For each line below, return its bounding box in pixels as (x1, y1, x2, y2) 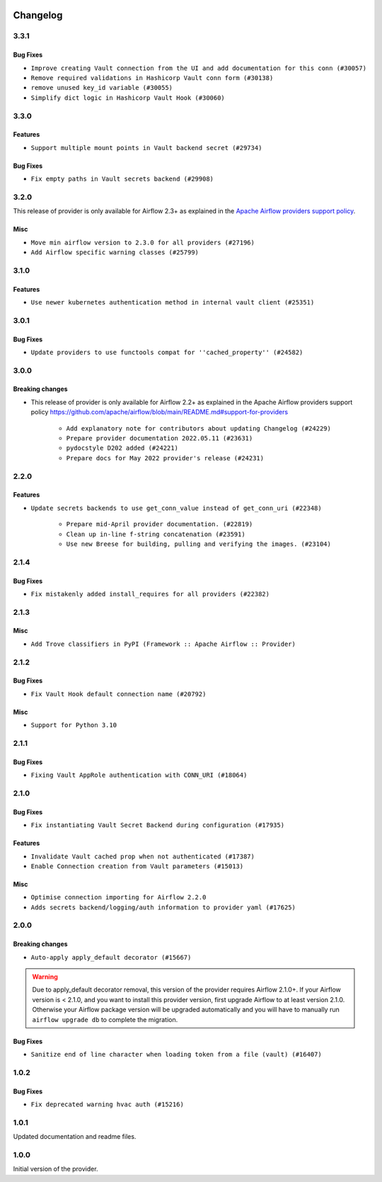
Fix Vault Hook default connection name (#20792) (30, 690, 207, 698)
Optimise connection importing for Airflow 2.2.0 (30, 893, 207, 902)
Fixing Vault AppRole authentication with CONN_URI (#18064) (30, 771, 248, 779)
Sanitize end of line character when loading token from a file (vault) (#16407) (30, 1050, 322, 1058)
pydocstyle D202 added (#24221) (66, 444, 178, 453)
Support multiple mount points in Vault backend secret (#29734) (30, 144, 262, 152)
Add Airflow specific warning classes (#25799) (30, 249, 199, 256)
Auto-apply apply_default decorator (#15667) (30, 953, 192, 961)
